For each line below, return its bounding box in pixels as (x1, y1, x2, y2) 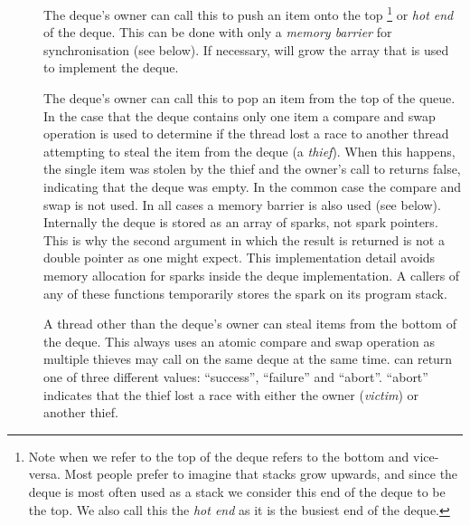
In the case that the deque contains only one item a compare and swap (43, 106, 436, 125)
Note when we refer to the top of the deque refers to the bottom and (28, 446, 409, 465)
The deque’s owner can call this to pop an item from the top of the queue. (43, 89, 456, 108)
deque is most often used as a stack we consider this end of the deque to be (28, 482, 446, 501)
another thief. (43, 403, 118, 422)
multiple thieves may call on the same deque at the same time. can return (43, 349, 453, 368)
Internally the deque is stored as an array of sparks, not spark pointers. (43, 213, 438, 232)
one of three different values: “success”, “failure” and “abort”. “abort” (43, 367, 428, 386)
